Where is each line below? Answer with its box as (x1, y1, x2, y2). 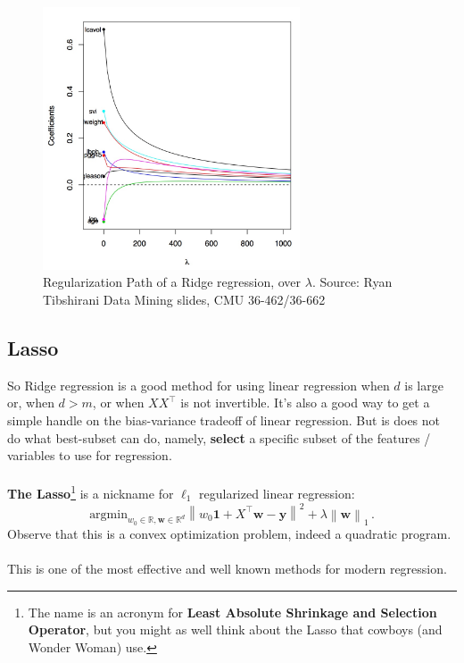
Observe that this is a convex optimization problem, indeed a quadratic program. (7, 524, 452, 542)
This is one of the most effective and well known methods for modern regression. (7, 559, 447, 578)
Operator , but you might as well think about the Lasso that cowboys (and (28, 620, 443, 639)
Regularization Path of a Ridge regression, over (43, 273, 302, 291)
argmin (89, 508, 128, 521)
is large (404, 375, 443, 394)
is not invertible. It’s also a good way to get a (180, 393, 430, 412)
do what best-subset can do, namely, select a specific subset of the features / (7, 428, 431, 447)
